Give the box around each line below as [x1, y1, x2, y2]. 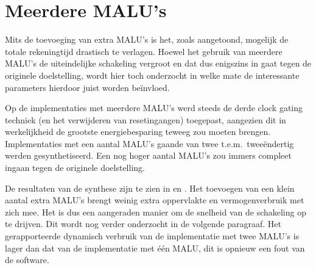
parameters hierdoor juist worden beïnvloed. [5, 81, 170, 93]
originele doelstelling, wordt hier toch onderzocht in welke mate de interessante [5, 68, 300, 81]
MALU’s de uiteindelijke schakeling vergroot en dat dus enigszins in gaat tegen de [5, 57, 312, 70]
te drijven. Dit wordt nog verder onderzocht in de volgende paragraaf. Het [5, 217, 281, 230]
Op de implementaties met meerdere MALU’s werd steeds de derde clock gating [5, 101, 303, 114]
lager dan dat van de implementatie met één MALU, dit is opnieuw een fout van [5, 241, 305, 254]
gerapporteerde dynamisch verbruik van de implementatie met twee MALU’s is [5, 230, 300, 242]
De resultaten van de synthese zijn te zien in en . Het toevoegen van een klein [5, 181, 295, 194]
